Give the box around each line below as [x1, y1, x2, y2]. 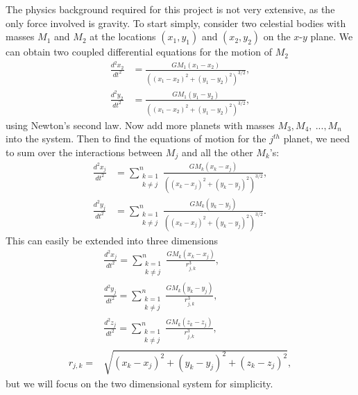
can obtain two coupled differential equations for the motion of [6, 44, 273, 59]
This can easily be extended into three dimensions [6, 233, 218, 247]
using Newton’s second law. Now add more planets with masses [6, 117, 275, 132]
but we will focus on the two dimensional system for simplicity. [6, 376, 273, 390]
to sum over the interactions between [6, 144, 163, 159]
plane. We [310, 29, 353, 44]
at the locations [89, 29, 156, 44]
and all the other [181, 144, 253, 159]
